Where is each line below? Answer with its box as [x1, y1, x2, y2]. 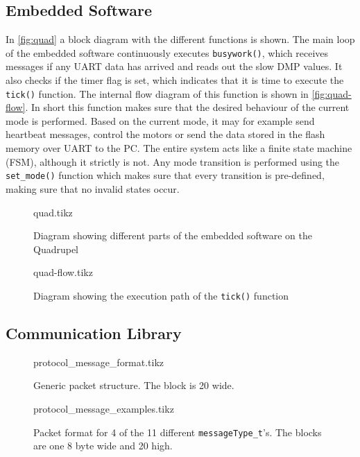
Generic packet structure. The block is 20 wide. [33, 378, 234, 393]
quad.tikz [33, 205, 73, 219]
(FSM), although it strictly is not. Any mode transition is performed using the [6, 154, 340, 169]
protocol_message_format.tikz [33, 354, 164, 369]
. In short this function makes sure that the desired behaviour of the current [25, 100, 350, 114]
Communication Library [6, 322, 182, 343]
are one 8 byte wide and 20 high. [33, 438, 173, 453]
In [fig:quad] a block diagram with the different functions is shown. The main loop [6, 32, 355, 46]
